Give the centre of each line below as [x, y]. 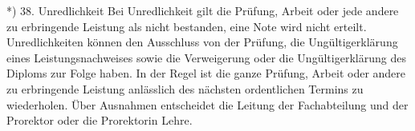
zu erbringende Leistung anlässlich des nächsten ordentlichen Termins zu [185, 88]
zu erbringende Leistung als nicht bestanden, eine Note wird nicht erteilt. [187, 26]
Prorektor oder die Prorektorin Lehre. [100, 120]
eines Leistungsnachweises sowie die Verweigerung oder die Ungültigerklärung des [206, 57]
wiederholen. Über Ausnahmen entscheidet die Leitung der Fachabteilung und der [207, 104]
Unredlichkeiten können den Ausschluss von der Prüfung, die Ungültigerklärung [202, 42]
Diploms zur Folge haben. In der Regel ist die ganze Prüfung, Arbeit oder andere [206, 73]
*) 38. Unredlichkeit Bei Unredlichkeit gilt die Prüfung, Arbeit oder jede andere [203, 10]
